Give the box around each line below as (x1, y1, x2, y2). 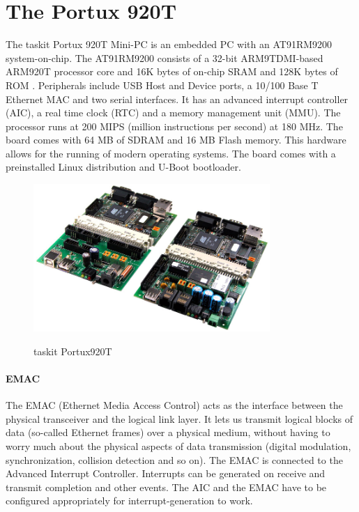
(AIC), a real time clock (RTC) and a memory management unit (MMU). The (6, 105, 341, 120)
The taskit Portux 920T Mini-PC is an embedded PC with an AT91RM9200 (6, 37, 333, 52)
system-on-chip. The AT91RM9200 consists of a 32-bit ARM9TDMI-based (6, 50, 323, 65)
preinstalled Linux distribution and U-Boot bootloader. (6, 160, 241, 174)
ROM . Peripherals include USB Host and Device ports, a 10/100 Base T (6, 77, 319, 92)
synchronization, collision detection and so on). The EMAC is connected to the (6, 452, 343, 467)
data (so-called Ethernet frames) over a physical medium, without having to (6, 425, 330, 440)
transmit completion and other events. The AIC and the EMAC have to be (6, 479, 327, 494)
